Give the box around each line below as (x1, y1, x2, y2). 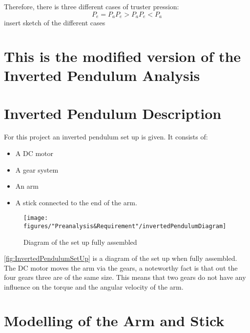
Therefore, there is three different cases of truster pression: (4, 1, 179, 11)
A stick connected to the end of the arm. (15, 197, 137, 207)
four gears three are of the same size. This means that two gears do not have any (4, 272, 246, 282)
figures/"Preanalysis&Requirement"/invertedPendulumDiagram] (23, 222, 227, 230)
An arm (15, 181, 39, 191)
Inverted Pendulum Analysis (4, 65, 200, 85)
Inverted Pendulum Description (4, 103, 222, 123)
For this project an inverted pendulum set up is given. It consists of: (4, 132, 208, 142)
